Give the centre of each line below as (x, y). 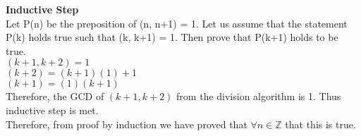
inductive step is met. (52, 110)
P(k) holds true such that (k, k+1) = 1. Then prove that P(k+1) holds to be (172, 37)
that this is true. (320, 124)
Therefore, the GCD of (55, 96)
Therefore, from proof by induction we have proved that (127, 124)
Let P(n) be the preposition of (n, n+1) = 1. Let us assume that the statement (177, 23)
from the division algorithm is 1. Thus (259, 96)
